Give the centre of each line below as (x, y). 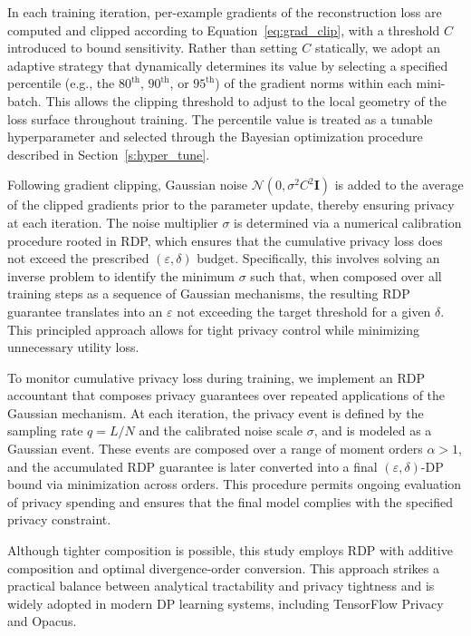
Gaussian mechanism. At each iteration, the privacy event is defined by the (216, 412)
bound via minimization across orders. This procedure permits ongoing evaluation (235, 484)
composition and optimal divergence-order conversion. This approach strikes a (224, 568)
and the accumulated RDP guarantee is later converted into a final (192, 466)
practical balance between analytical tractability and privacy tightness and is (221, 586)
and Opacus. (42, 621)
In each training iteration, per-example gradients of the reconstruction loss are (225, 12)
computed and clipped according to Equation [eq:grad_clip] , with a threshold (224, 29)
